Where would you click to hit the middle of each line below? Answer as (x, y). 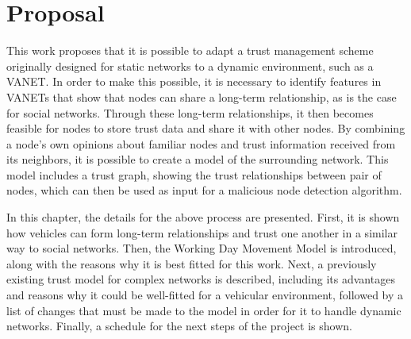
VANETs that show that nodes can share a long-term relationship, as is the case (202, 96)
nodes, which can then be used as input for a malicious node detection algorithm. (204, 190)
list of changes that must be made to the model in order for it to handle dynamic (204, 310)
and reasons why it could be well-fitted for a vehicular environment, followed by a (205, 295)
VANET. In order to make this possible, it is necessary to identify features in (194, 81)
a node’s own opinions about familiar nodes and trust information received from (201, 143)
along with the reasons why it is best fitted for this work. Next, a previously (192, 263)
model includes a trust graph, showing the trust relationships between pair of (194, 174)
